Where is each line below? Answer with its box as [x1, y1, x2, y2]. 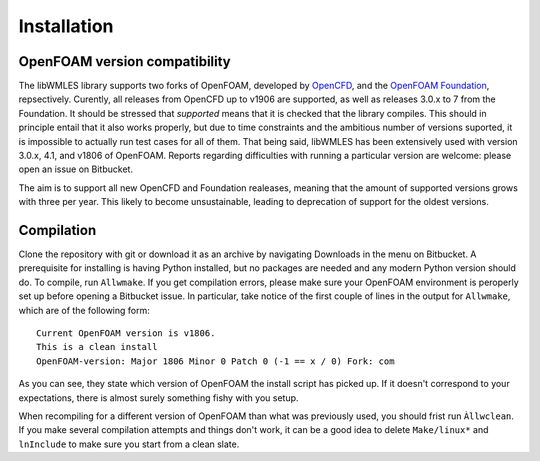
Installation [18, 15, 114, 37]
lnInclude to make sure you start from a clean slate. [18, 438, 240, 450]
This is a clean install [36, 341, 158, 353]
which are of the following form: [18, 304, 150, 316]
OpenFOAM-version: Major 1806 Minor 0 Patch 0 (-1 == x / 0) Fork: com [36, 355, 395, 367]
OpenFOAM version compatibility [18, 53, 232, 70]
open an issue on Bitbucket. [18, 163, 134, 175]
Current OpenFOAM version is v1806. [36, 328, 216, 339]
